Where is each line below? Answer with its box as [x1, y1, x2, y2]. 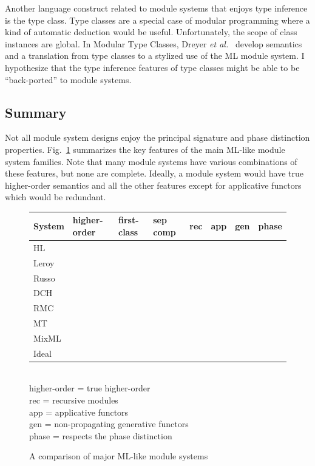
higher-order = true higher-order [29, 382, 151, 394]
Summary [5, 103, 67, 121]
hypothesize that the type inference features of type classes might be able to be [5, 61, 300, 73]
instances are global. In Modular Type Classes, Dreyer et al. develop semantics [5, 37, 302, 50]
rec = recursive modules [29, 394, 118, 407]
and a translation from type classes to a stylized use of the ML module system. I [5, 49, 305, 62]
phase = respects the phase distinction [29, 429, 172, 442]
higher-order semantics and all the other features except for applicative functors [5, 178, 302, 191]
